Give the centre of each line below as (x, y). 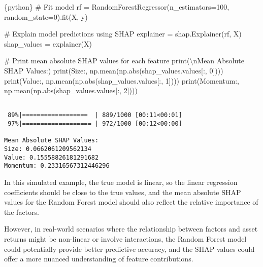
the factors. (22, 212)
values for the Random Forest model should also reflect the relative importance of (131, 202)
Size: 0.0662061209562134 (48, 149)
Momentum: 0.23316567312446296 (57, 166)
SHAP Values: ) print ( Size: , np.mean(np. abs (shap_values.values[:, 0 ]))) (114, 70)
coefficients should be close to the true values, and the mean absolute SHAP (123, 192)
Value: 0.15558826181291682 (52, 157)
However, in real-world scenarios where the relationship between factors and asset (131, 229)
